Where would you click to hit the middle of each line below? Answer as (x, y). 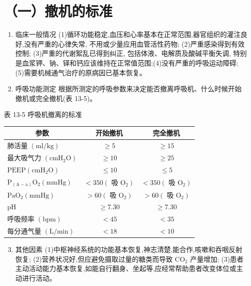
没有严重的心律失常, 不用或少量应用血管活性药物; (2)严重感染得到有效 (134, 43)
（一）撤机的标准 (58, 11)
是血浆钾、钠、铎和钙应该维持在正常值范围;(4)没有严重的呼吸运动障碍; (127, 62)
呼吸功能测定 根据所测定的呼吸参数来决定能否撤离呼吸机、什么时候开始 (128, 89)
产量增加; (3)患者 (217, 259)
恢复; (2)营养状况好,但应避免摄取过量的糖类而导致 (94, 259)
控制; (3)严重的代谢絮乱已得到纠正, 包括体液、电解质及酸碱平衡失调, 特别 (131, 53)
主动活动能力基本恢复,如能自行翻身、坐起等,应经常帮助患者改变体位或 (126, 268)
